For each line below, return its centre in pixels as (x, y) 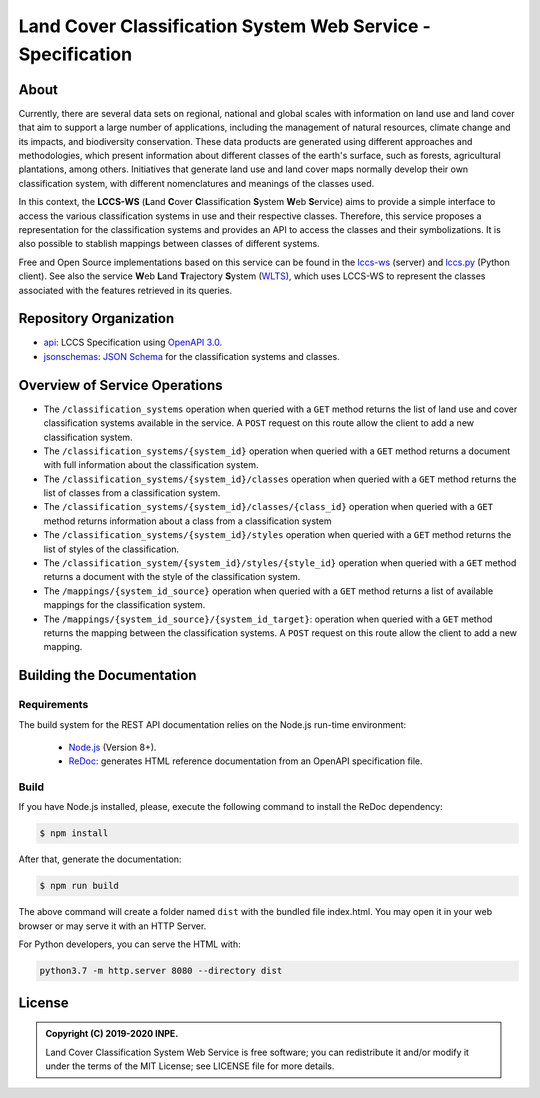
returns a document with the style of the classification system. (172, 577)
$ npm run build (79, 886)
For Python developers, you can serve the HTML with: (129, 944)
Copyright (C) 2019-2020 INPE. (112, 1034)
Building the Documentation (107, 675)
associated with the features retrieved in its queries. (125, 290)
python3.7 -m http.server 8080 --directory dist (161, 971)
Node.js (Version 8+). (112, 747)
